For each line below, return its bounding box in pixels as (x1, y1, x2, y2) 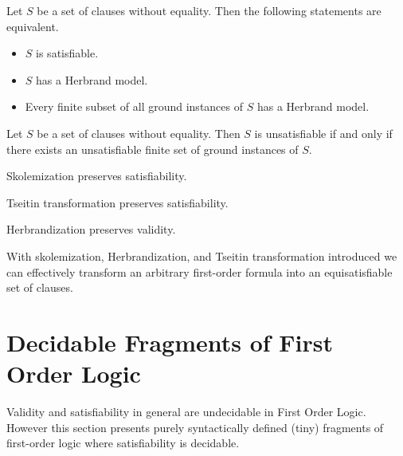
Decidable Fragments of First (6, 325, 334, 358)
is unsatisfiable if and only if (254, 124, 393, 141)
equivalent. (6, 18, 59, 34)
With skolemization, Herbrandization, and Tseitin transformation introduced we (6, 247, 397, 264)
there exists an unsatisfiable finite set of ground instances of (6, 140, 299, 157)
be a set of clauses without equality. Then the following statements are (37, 2, 381, 18)
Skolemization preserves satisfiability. (6, 167, 187, 184)
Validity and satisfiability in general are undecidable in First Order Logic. (6, 403, 366, 420)
